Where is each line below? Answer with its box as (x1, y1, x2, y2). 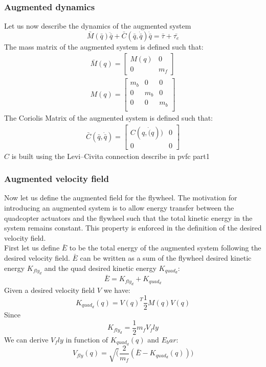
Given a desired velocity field (4, 284, 95, 295)
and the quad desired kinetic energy (44, 262, 157, 273)
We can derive (4, 334, 49, 345)
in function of (65, 334, 108, 345)
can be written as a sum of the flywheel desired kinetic (80, 253, 252, 263)
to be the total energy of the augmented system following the (69, 242, 261, 253)
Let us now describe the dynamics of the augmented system (4, 20, 191, 31)
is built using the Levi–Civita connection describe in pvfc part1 (11, 150, 210, 161)
